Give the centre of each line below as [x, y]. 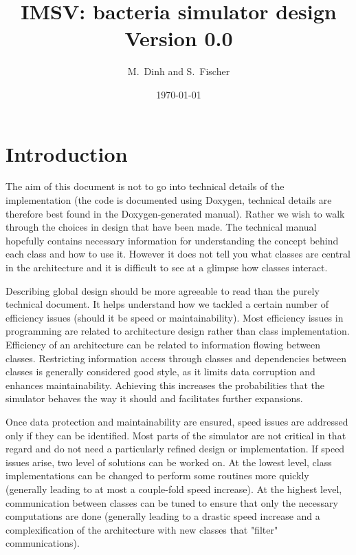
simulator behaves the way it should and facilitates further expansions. [154, 398]
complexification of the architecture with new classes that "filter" [142, 529]
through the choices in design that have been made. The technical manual [161, 227]
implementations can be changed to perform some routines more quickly [157, 475]
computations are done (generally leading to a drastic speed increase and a [163, 516]
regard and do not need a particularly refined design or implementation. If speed [175, 449]
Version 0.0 [179, 38]
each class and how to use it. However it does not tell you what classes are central [178, 254]
